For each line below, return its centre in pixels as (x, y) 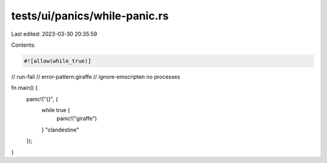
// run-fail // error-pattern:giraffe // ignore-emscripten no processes (96, 76)
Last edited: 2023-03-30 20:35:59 (54, 34)
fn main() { (25, 88)
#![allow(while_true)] (58, 61)
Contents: (23, 45)
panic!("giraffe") (77, 119)
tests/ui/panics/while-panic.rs (90, 16)
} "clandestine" (60, 130)
